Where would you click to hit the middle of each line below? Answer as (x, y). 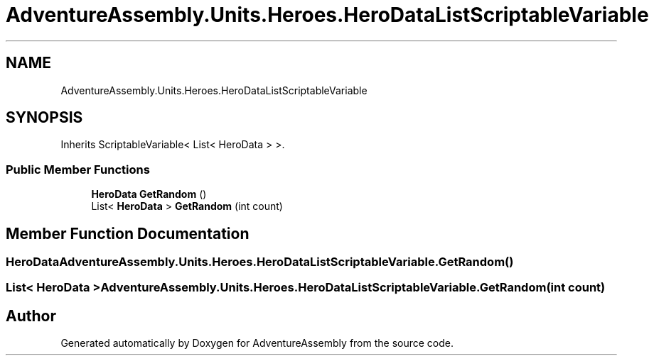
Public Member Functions (78, 169)
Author (31, 316)
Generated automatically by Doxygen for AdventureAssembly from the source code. (257, 343)
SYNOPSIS (44, 118)
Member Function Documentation (128, 233)
